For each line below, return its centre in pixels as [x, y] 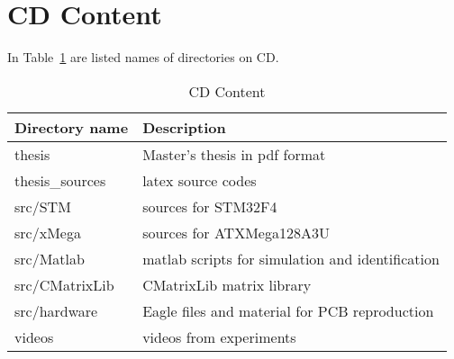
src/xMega [48, 232]
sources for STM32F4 [210, 206]
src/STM [43, 206]
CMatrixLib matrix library [227, 284]
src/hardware [56, 310]
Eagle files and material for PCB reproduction [288, 310]
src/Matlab [50, 258]
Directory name [72, 127]
